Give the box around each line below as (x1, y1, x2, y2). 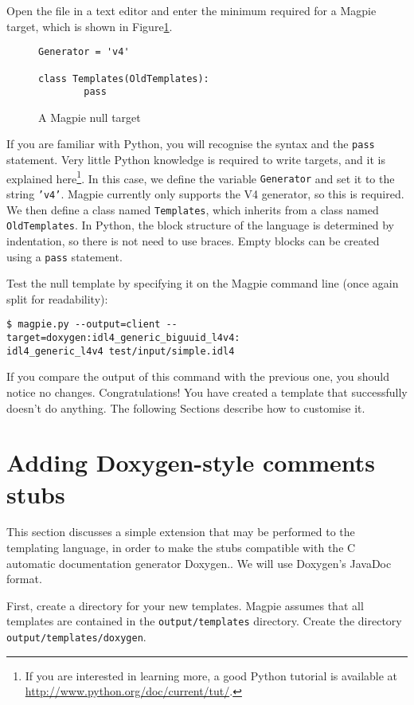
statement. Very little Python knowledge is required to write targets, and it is (6, 151, 385, 168)
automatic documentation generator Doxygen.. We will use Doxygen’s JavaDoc (6, 554, 392, 571)
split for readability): (6, 290, 108, 307)
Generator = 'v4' (38, 46, 130, 58)
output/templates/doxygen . (6, 629, 146, 645)
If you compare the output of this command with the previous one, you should (6, 368, 389, 385)
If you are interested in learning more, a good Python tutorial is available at (25, 667, 398, 683)
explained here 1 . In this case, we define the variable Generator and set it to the (6, 167, 395, 186)
